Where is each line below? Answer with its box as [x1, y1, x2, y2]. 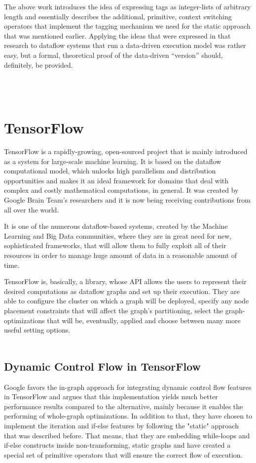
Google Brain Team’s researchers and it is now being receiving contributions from [4, 195, 251, 205]
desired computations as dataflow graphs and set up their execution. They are [4, 286, 240, 296]
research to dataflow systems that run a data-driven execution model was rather [4, 40, 246, 50]
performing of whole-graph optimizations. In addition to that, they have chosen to [4, 411, 253, 421]
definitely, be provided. [4, 59, 73, 70]
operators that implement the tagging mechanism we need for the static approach [4, 21, 251, 31]
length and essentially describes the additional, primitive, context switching [4, 11, 232, 21]
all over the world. [4, 204, 59, 214]
